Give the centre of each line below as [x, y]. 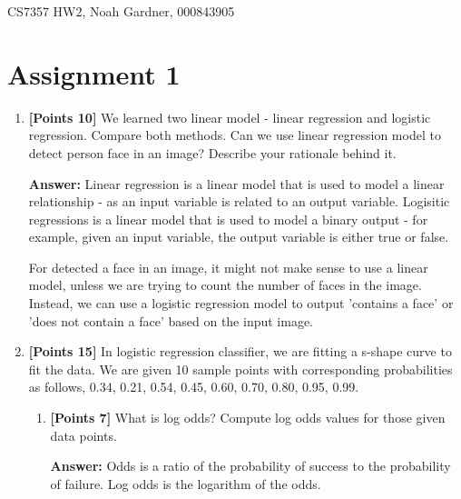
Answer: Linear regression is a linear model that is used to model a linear [236, 183]
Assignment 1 [94, 73]
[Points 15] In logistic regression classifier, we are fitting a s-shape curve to [240, 351]
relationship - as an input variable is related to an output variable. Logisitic [239, 201]
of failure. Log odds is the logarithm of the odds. [186, 483]
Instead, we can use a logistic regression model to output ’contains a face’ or [241, 303]
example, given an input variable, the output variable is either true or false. [239, 237]
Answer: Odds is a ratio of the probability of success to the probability [250, 466]
